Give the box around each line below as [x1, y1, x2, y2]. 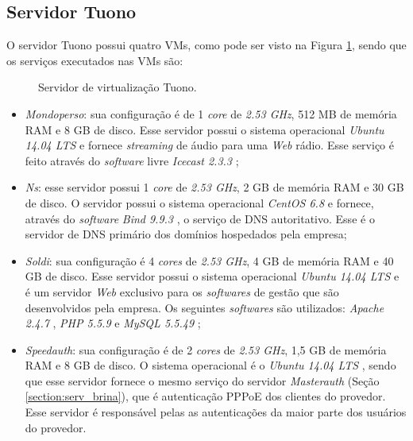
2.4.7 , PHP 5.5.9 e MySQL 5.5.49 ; [25, 315, 201, 331]
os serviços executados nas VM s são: [6, 52, 183, 68]
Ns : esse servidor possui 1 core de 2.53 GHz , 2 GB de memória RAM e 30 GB [25, 179, 404, 195]
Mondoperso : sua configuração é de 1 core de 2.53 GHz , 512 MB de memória [25, 105, 397, 122]
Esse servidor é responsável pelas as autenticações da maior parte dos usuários [25, 404, 407, 420]
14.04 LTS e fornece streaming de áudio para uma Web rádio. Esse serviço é [25, 137, 394, 153]
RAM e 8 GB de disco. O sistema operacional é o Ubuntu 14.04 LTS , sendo [25, 357, 396, 373]
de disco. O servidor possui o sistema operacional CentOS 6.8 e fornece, [25, 194, 374, 211]
